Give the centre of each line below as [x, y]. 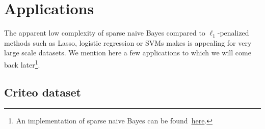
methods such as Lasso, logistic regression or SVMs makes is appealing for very [128, 42]
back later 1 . [22, 63]
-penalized [233, 33]
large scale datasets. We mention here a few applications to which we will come [128, 53]
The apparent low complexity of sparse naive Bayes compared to [105, 33]
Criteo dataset [43, 92]
